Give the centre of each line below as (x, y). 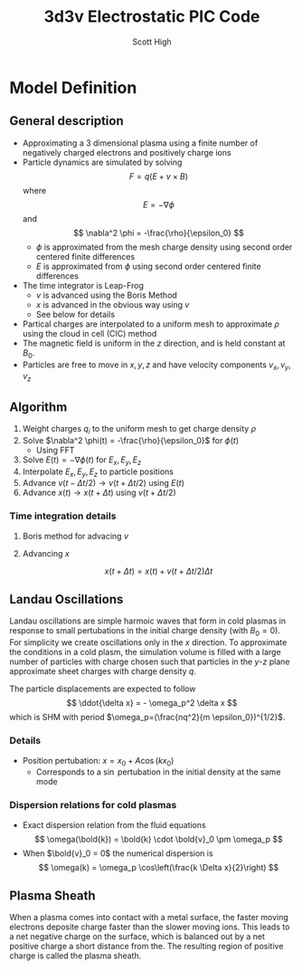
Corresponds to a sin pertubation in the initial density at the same (158, 772)
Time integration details (63, 516)
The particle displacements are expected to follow (103, 689)
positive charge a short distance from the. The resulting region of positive (146, 946)
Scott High (152, 42)
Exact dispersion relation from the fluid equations (114, 824)
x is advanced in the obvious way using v (113, 304)
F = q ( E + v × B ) (159, 176)
